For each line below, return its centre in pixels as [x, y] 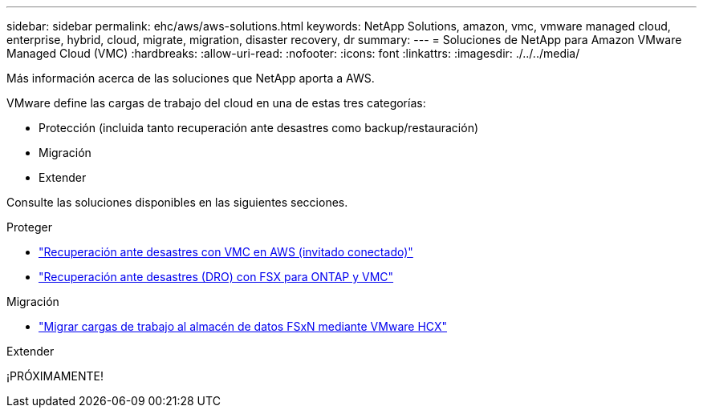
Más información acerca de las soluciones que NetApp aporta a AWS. [191, 78]
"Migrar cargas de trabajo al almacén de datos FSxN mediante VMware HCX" [243, 326]
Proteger [29, 227]
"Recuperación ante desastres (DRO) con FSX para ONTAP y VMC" [216, 277]
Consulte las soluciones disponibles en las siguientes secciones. [177, 202]
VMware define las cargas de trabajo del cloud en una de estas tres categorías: [216, 103]
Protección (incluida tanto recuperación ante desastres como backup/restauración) [259, 128]
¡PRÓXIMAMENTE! [55, 376]
